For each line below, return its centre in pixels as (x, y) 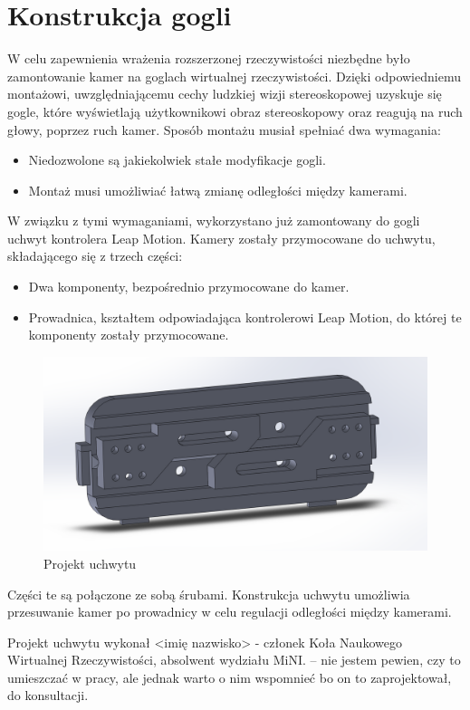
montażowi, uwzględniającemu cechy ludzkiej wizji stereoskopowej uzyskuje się (225, 94)
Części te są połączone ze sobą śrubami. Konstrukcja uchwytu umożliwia (209, 594)
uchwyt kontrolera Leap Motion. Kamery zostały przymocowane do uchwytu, (221, 238)
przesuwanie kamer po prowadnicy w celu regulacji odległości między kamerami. (230, 612)
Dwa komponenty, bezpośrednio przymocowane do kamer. (189, 287)
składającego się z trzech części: (95, 256)
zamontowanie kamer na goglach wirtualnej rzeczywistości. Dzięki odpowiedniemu (234, 76)
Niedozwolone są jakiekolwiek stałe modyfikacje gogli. (177, 160)
